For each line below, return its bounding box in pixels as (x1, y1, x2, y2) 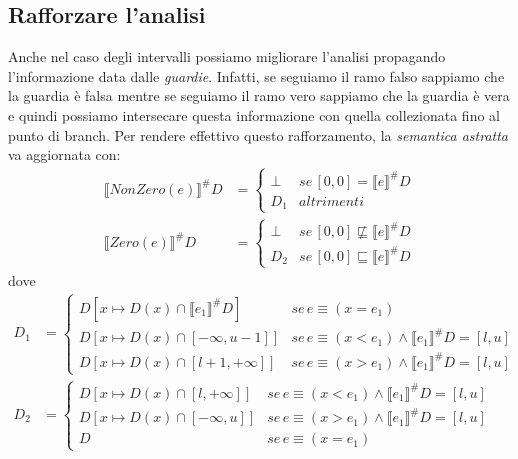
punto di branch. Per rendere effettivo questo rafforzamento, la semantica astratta (8, 124, 509, 145)
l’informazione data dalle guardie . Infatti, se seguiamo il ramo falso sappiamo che (8, 65, 505, 86)
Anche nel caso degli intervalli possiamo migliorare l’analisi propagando (8, 46, 446, 67)
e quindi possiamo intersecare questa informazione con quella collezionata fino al (8, 104, 500, 125)
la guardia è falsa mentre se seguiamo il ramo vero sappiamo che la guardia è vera (8, 85, 510, 106)
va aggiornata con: (8, 144, 121, 165)
